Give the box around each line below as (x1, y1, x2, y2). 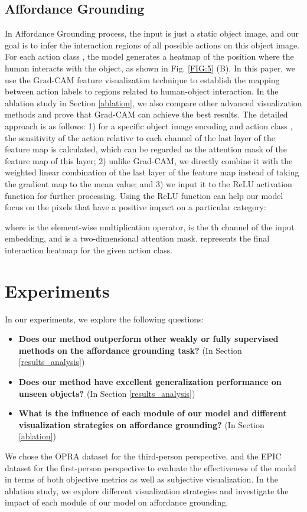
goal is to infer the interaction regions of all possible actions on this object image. (5, 38, 300, 51)
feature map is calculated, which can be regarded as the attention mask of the (5, 143, 287, 155)
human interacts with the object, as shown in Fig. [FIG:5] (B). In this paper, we (5, 61, 295, 74)
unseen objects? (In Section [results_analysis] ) (18, 387, 195, 399)
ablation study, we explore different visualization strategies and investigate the (5, 484, 289, 497)
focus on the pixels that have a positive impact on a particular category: (5, 201, 266, 213)
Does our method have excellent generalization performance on (18, 375, 282, 387)
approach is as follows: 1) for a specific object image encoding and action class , (5, 119, 293, 132)
